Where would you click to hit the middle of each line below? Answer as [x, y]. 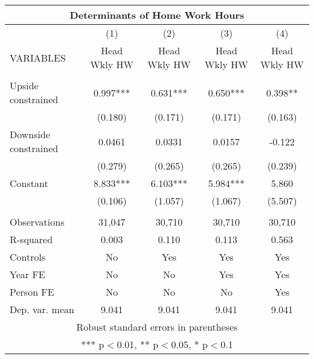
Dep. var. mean [42, 309]
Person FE [32, 292]
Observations [37, 222]
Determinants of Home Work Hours [157, 15]
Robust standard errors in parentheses [157, 327]
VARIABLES [38, 57]
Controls [28, 257]
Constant [29, 183]
